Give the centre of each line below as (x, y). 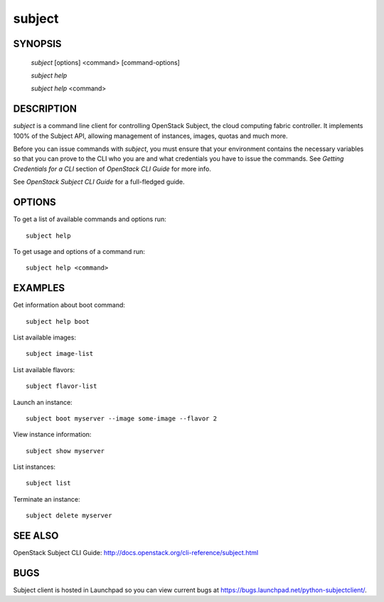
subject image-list (60, 354)
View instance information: (52, 435)
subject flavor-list (62, 386)
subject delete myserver (69, 516)
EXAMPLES (39, 288)
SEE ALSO (36, 536)
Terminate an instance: (47, 499)
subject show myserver (65, 451)
